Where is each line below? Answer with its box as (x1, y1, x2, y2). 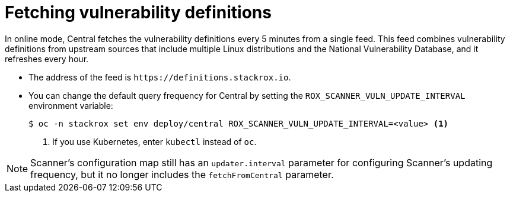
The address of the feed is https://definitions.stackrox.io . (28, 72, 291, 82)
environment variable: (28, 100, 113, 111)
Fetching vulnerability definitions (5, 2, 272, 22)
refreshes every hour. (5, 53, 89, 64)
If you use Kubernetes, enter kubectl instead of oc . (52, 136, 257, 147)
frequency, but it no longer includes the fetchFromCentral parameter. (30, 168, 334, 180)
